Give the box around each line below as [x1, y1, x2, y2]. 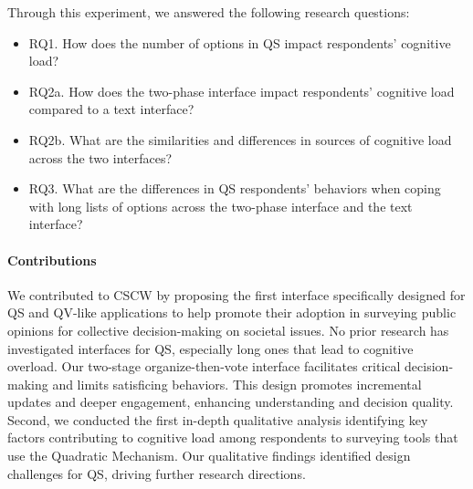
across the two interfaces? [28, 148, 173, 167]
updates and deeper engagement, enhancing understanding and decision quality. [7, 392, 454, 411]
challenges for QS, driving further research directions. [7, 463, 306, 483]
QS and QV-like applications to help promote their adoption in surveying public [7, 303, 457, 322]
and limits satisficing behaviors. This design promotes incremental [52, 374, 422, 393]
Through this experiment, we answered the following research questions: [7, 3, 410, 21]
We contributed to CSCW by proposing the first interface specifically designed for [7, 285, 466, 304]
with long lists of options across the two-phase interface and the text [28, 196, 413, 215]
